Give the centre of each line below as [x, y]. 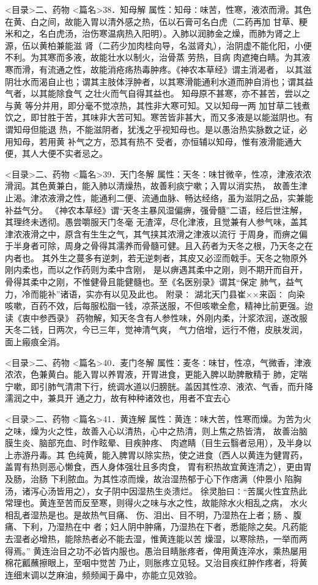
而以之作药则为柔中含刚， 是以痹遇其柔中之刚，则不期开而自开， [177, 270]
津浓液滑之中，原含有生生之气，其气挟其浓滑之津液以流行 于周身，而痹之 [152, 233]
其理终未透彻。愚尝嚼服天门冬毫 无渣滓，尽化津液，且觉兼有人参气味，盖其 [156, 222]
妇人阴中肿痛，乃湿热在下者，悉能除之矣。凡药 [205, 527]
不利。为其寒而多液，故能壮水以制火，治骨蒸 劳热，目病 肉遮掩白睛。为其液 [158, 57]
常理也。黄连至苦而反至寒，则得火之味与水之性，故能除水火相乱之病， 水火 [156, 503]
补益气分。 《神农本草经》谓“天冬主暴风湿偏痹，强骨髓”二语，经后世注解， [156, 210]
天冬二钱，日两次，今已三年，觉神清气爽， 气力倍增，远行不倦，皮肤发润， [156, 330]
